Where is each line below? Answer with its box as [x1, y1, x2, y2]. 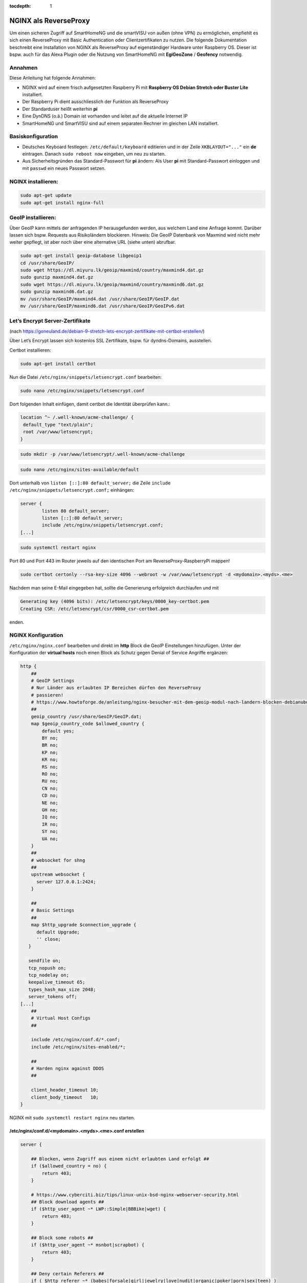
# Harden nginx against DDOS [31, 1065, 104, 1072]
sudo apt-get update [20, 192, 72, 199]
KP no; [41, 749, 58, 755]
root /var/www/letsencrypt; [23, 429, 94, 435]
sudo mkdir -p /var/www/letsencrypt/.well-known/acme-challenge [20, 452, 185, 457]
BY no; [41, 735, 58, 741]
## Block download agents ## [31, 1199, 104, 1205]
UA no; [41, 835, 58, 842]
